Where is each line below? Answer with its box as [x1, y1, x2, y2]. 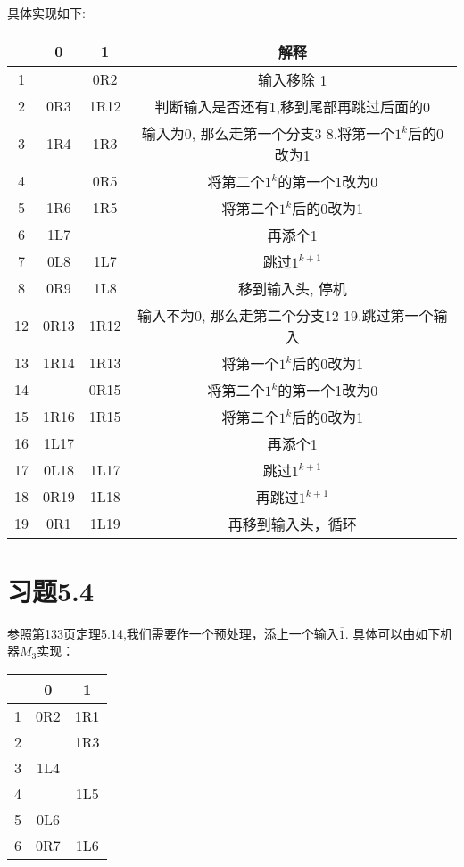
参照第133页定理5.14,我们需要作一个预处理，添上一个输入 [7, 623, 339, 642]
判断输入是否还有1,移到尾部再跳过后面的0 [154, 95, 431, 117]
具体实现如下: [7, 4, 86, 21]
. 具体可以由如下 [344, 623, 441, 642]
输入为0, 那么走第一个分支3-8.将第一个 [141, 122, 395, 144]
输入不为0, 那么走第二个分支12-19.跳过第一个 [137, 304, 434, 326]
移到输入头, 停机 [237, 277, 347, 299]
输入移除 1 [258, 69, 327, 90]
